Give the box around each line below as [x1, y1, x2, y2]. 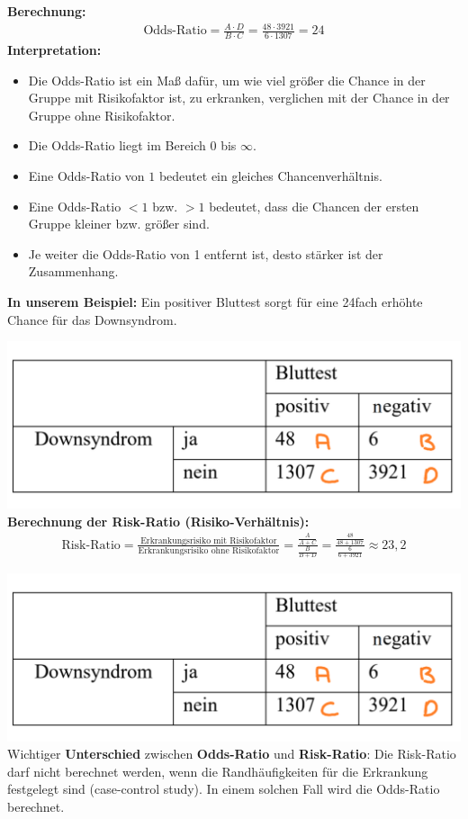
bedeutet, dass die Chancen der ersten [209, 196, 419, 215]
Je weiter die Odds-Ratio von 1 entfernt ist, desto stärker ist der [28, 244, 383, 263]
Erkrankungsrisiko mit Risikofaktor [140, 535, 277, 545]
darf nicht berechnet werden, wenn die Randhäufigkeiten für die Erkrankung [7, 761, 428, 780]
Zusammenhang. [28, 262, 119, 281]
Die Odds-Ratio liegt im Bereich [28, 136, 206, 155]
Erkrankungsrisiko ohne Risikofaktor [138, 546, 280, 556]
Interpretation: [7, 40, 102, 58]
